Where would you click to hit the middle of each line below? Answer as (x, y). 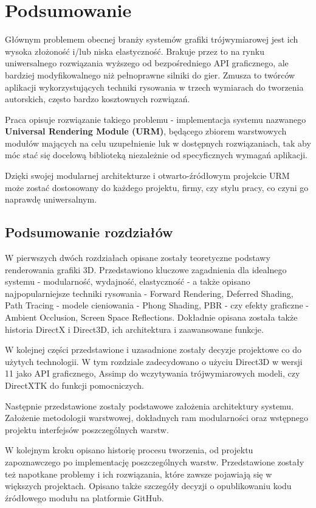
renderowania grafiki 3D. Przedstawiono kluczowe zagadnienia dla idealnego (146, 269)
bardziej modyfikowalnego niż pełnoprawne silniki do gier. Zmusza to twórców (150, 75)
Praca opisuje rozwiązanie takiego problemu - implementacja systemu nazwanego (156, 119)
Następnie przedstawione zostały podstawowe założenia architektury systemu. (149, 405)
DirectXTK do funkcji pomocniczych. (74, 385)
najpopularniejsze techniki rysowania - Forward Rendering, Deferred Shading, (149, 293)
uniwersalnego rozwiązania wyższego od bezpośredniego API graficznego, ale (147, 63)
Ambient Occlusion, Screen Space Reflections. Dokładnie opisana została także (151, 317)
